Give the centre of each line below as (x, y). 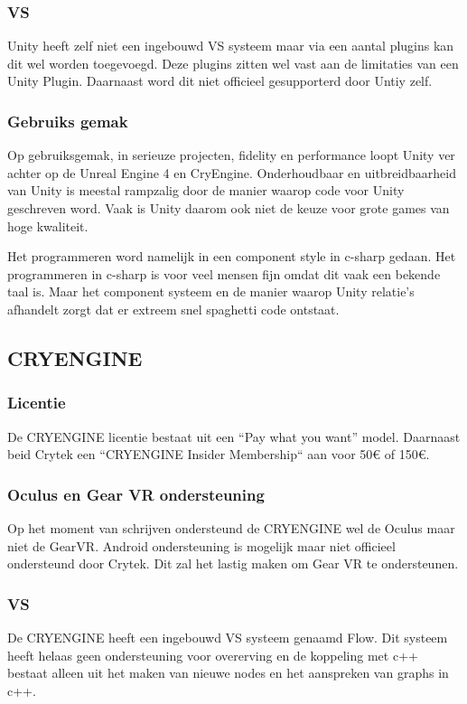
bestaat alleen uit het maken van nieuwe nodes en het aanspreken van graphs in (228, 673)
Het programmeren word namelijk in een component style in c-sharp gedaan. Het (232, 256)
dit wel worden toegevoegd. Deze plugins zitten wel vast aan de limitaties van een (233, 63)
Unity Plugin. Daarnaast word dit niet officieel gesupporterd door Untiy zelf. (220, 81)
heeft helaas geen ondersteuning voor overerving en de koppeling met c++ (213, 655)
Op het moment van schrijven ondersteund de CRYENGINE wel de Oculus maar (231, 527)
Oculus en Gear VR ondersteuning (136, 494)
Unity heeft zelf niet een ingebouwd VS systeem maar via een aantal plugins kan (231, 46)
